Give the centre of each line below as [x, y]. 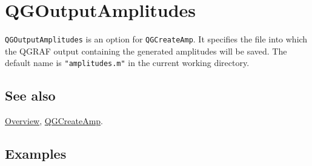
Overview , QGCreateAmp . [54, 121]
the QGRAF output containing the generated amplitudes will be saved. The [146, 51]
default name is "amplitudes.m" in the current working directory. [127, 63]
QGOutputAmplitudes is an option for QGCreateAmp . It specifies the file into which [156, 39]
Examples [36, 154]
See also [30, 95]
